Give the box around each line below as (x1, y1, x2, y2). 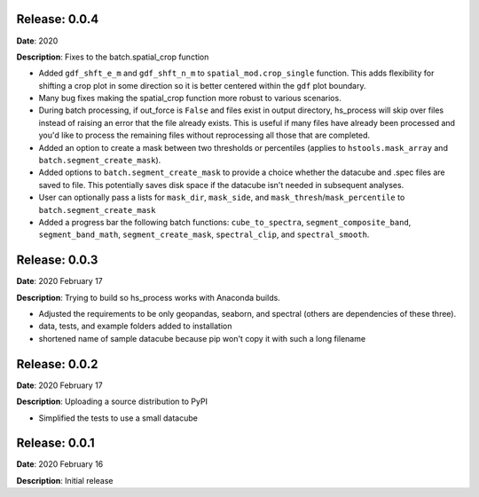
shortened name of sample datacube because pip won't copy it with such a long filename (38, 333, 366, 343)
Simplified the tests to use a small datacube (38, 413, 199, 423)
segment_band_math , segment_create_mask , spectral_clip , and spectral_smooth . (38, 229, 370, 240)
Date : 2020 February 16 (16, 459, 104, 469)
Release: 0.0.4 (16, 12, 99, 27)
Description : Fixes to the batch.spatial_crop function (16, 51, 209, 62)
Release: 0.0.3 (16, 253, 98, 268)
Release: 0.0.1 (16, 436, 95, 451)
